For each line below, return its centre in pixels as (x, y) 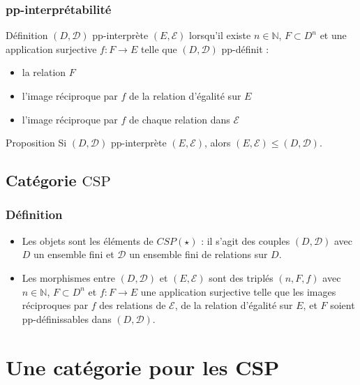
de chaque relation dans (180, 119)
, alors (218, 143)
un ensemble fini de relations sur (198, 254)
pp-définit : (245, 48)
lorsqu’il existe (220, 35)
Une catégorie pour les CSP (143, 367)
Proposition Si (36, 143)
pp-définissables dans (67, 318)
